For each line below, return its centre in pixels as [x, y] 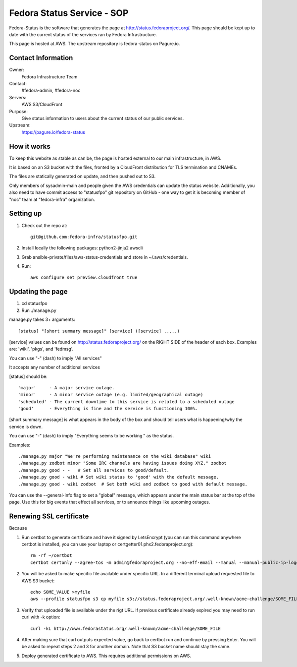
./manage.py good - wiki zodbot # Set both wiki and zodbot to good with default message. [133, 484]
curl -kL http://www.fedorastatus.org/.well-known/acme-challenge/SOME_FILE [126, 628]
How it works [30, 146]
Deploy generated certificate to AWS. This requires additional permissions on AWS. [106, 656]
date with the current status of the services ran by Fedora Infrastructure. [83, 34]
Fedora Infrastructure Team [49, 76]
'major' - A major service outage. [66, 388]
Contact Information [41, 58]
